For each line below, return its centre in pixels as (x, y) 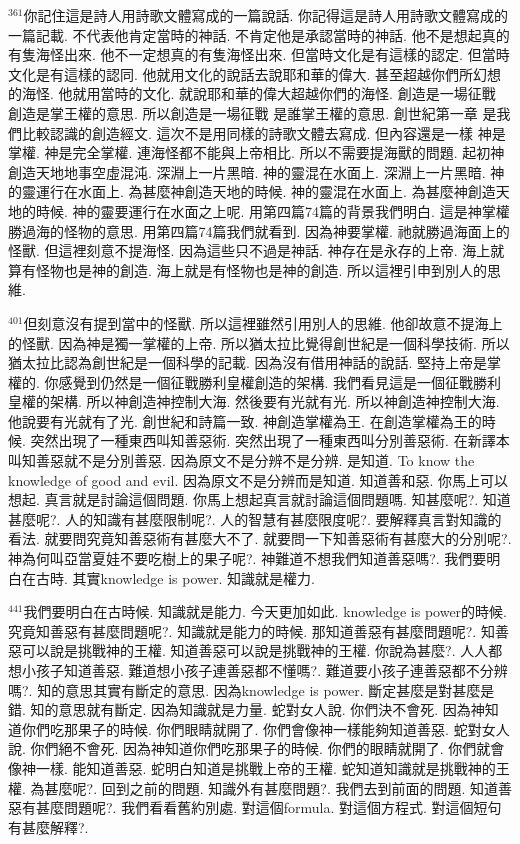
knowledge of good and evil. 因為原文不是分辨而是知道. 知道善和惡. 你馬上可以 (258, 479)
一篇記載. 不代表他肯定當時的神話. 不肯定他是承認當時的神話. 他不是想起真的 (259, 34)
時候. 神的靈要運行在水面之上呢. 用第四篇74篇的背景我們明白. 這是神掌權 (272, 210)
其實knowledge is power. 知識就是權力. (193, 577)
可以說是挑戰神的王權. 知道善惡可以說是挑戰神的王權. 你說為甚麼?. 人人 (255, 650)
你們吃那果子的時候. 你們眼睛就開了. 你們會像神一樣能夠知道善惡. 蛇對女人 (265, 728)
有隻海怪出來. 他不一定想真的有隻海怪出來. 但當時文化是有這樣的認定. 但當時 (259, 54)
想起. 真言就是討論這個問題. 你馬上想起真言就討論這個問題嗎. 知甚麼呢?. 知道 (259, 499)
